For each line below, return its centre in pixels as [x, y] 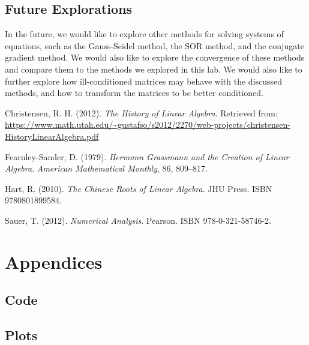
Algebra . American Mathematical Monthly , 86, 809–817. [106, 168]
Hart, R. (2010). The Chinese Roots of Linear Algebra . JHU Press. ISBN [139, 188]
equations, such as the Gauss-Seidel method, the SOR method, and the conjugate [154, 45]
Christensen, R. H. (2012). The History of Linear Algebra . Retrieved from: [141, 112]
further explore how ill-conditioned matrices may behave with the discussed [144, 81]
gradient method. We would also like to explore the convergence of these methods [155, 57]
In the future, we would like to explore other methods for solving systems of [144, 34]
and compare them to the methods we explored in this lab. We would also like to [154, 69]
